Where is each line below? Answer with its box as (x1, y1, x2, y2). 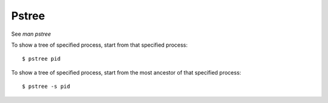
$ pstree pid (22, 55, 61, 62)
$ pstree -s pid (22, 83, 70, 90)
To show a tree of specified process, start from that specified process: (11, 41, 188, 48)
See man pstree (11, 30, 52, 38)
